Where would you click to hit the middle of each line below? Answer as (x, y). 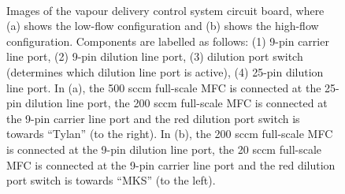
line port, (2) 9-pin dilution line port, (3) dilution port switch (155, 56)
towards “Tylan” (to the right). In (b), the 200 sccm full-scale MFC (170, 134)
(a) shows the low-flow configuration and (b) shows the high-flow (163, 26)
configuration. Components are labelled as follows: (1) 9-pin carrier (168, 41)
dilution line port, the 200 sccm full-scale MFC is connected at (176, 103)
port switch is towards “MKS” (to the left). (111, 180)
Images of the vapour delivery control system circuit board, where (165, 10)
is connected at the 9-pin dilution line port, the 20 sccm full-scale (164, 149)
